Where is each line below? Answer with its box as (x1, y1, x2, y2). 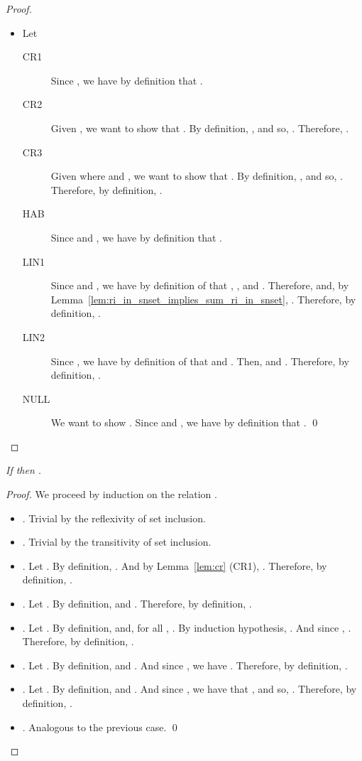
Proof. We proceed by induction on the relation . (6, 487, 217, 502)
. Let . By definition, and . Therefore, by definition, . (22, 596, 252, 611)
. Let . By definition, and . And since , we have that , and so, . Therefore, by (22, 681, 357, 696)
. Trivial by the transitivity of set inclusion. (22, 534, 212, 549)
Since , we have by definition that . (50, 72, 203, 87)
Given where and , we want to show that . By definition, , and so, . (50, 168, 343, 183)
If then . (6, 463, 42, 477)
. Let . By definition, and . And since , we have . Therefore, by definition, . (22, 657, 348, 672)
